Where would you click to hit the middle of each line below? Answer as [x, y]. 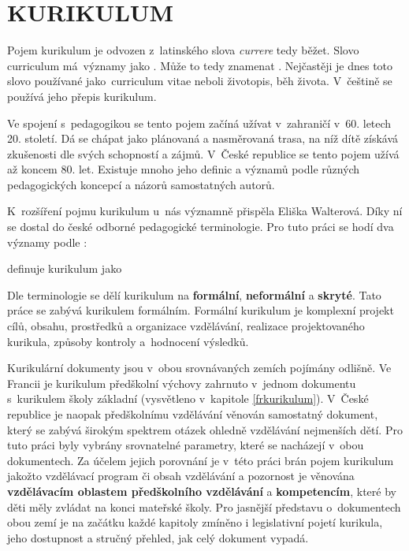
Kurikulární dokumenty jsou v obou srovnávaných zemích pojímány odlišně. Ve [199, 368]
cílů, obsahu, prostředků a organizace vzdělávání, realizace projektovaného [186, 326]
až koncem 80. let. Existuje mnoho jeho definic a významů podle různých [184, 169]
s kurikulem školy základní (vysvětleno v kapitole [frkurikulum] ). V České [188, 398]
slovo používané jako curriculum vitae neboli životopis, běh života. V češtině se [200, 81]
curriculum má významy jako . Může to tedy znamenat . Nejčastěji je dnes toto [200, 65]
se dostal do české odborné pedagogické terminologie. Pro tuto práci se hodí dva [201, 227]
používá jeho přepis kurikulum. [82, 96]
